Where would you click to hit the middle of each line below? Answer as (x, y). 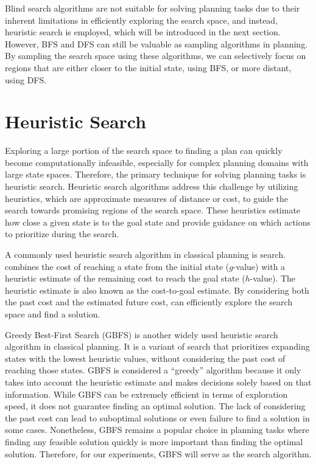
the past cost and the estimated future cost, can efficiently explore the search (149, 302)
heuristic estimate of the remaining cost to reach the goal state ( (125, 278)
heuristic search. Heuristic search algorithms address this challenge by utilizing (152, 186)
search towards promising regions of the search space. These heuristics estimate (153, 210)
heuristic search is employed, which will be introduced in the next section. (143, 32)
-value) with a (259, 266)
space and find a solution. (53, 314)
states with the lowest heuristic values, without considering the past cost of (145, 358)
